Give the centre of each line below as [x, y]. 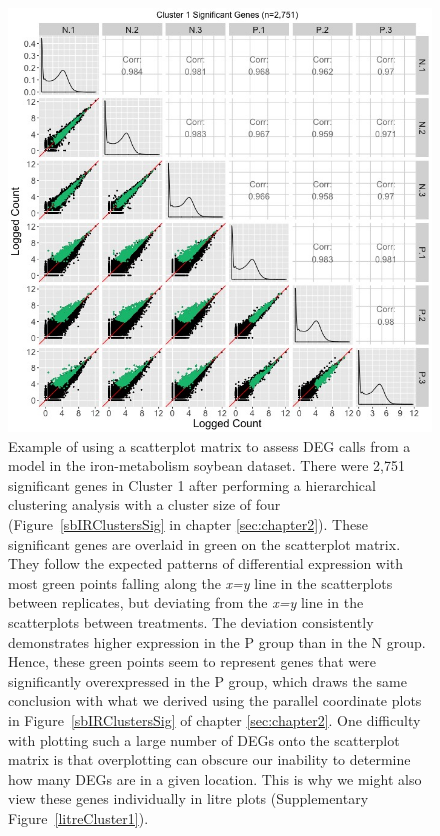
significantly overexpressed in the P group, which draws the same [207, 680]
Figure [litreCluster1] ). [78, 817]
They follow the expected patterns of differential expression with [206, 563]
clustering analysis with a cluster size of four [144, 504]
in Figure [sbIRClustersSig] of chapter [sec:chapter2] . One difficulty [214, 719]
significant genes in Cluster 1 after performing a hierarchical [192, 484]
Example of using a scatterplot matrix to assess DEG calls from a [209, 445]
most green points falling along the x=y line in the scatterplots [200, 582]
